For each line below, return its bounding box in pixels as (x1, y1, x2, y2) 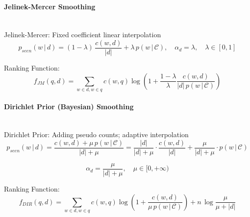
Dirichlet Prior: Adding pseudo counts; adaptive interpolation (4, 129, 189, 140)
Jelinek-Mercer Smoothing (4, 1, 96, 11)
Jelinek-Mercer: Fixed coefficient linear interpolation (4, 29, 161, 40)
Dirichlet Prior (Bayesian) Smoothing (4, 101, 134, 111)
